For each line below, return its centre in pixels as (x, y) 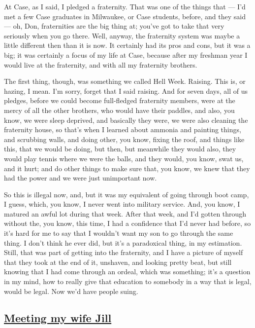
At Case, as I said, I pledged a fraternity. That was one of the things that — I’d (125, 6)
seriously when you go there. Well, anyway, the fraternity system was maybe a (122, 35)
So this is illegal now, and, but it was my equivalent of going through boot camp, (127, 194)
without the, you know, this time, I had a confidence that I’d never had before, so (127, 223)
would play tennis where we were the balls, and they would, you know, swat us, (124, 158)
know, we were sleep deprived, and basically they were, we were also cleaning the (126, 120)
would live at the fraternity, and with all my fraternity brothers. (101, 64)
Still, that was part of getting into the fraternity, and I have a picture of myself (124, 252)
